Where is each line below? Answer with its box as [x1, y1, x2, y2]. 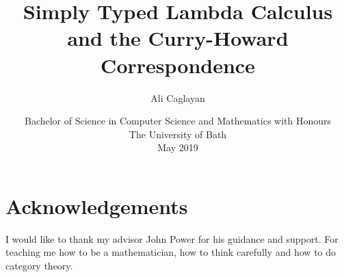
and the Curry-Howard [67, 24, 289, 52]
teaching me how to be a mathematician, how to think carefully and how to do [5, 245, 336, 259]
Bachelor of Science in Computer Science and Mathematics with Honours [24, 114, 332, 128]
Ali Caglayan [150, 90, 205, 105]
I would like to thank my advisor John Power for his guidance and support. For [5, 231, 339, 246]
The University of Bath [129, 127, 227, 141]
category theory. [5, 259, 73, 272]
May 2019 [157, 140, 198, 155]
